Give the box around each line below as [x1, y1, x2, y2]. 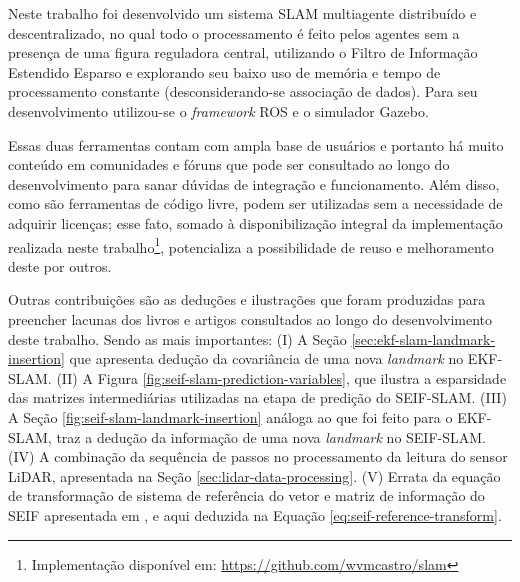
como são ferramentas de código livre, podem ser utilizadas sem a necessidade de [8, 193, 503, 214]
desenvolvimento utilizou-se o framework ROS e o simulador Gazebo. [8, 100, 429, 121]
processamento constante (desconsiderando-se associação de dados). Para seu [8, 81, 478, 102]
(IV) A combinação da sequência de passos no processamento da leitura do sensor [8, 446, 508, 467]
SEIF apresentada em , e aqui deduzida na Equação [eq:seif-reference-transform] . [8, 504, 502, 525]
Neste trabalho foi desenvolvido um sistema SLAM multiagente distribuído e [8, 3, 477, 23]
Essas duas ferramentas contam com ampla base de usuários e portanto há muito [8, 134, 504, 155]
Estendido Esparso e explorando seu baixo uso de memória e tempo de [8, 61, 441, 82]
